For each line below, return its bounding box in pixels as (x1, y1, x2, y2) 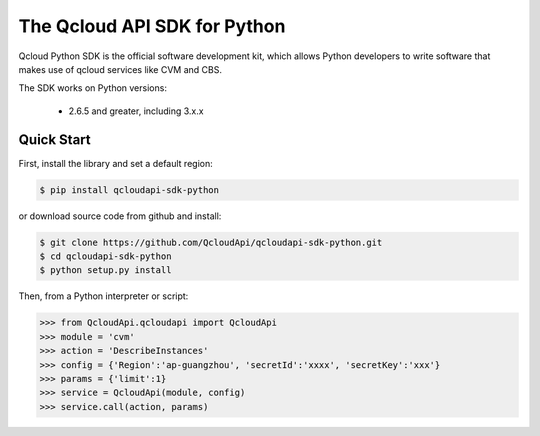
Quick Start (18, 131, 91, 148)
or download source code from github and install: (18, 210, 222, 222)
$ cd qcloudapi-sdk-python (39, 250, 172, 262)
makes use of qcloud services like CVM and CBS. (18, 63, 222, 75)
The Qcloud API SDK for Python (18, 15, 286, 37)
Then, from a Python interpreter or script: (18, 290, 189, 302)
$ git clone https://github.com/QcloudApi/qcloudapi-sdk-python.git (39, 236, 383, 248)
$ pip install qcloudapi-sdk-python (39, 184, 220, 195)
